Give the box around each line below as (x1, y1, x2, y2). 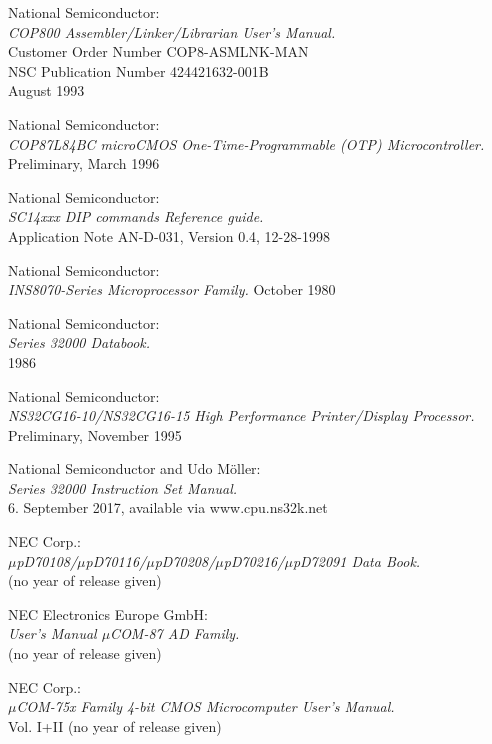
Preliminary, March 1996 (8, 153, 160, 174)
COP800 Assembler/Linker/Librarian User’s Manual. (8, 21, 336, 42)
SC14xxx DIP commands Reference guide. (8, 206, 264, 227)
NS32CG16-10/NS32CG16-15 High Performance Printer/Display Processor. (8, 405, 475, 426)
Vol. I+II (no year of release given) (8, 715, 222, 736)
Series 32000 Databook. (8, 332, 151, 353)
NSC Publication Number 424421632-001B (8, 60, 269, 81)
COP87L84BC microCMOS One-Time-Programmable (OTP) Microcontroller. (8, 133, 485, 154)
